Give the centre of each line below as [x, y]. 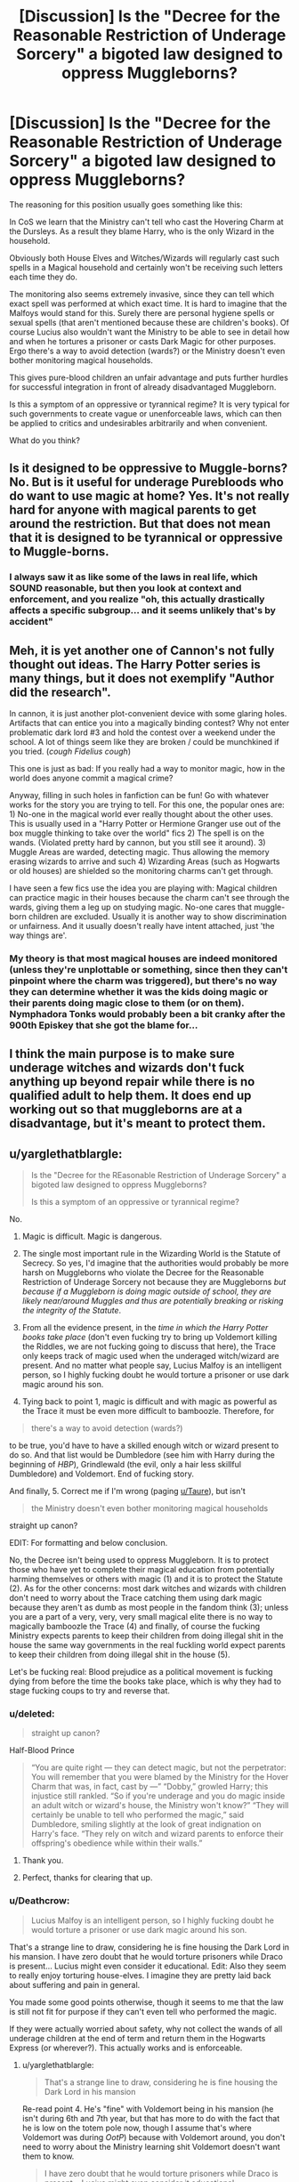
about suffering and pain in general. [75, 1984]
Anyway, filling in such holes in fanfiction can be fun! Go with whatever [139, 796]
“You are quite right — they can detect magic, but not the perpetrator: [158, 1767]
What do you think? [44, 440]
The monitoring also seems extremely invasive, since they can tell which [141, 294]
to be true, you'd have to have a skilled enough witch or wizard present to [144, 1446]
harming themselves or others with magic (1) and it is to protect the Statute [146, 1579]
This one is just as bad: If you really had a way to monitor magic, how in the [147, 769]
